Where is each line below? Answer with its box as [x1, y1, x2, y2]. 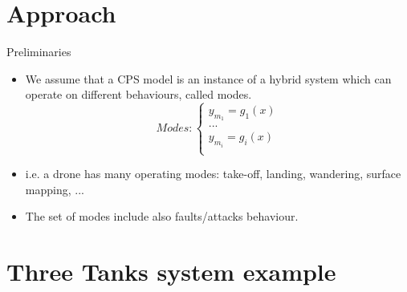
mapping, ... [25, 180, 84, 197]
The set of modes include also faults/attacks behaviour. [25, 208, 299, 225]
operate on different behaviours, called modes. [25, 86, 252, 103]
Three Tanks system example [6, 255, 336, 288]
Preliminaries [6, 43, 71, 60]
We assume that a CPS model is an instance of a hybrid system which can [25, 70, 392, 87]
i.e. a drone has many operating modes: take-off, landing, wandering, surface [25, 165, 401, 182]
